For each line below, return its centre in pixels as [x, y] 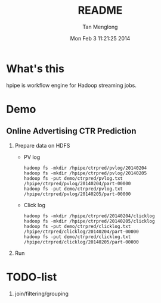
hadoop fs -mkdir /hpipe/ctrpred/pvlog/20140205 [85, 173]
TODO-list [32, 277]
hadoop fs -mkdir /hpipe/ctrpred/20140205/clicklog [89, 221]
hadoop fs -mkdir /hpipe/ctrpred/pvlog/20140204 [85, 168]
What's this [35, 68]
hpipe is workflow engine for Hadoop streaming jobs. [72, 85]
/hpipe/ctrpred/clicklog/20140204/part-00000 [81, 232]
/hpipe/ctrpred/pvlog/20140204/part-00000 [77, 183]
